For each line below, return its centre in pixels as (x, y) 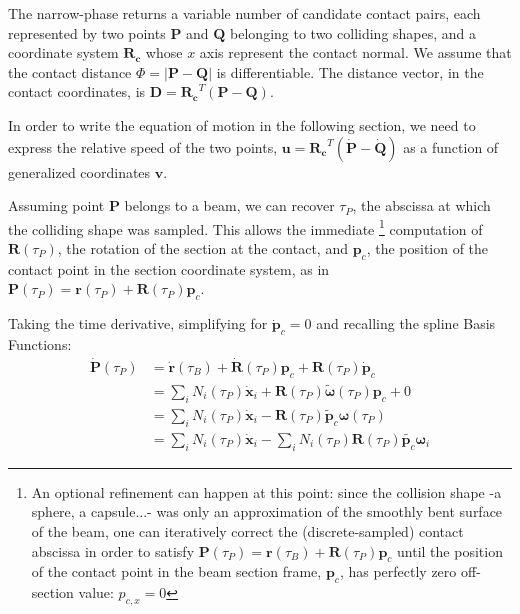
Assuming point (56, 205)
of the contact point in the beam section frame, (176, 571)
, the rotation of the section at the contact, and (202, 248)
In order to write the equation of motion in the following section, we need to (242, 124)
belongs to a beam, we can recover (229, 205)
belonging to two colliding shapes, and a (353, 32)
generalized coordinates (79, 171)
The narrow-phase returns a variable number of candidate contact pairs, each (244, 13)
